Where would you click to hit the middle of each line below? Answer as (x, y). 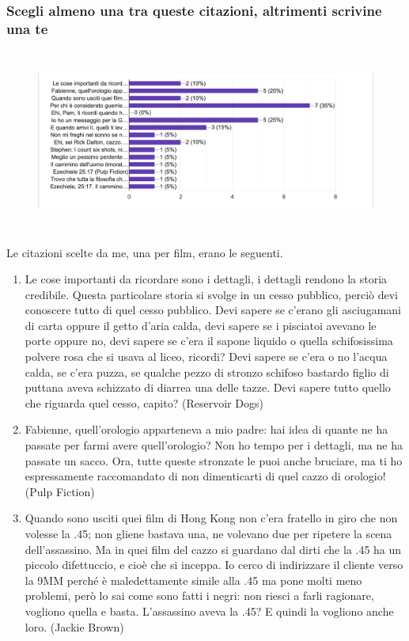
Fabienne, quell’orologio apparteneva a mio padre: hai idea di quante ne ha (206, 429)
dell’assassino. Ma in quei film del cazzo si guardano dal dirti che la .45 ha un (213, 549)
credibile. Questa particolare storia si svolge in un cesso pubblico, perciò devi (212, 294)
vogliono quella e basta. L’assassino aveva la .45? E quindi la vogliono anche (209, 611)
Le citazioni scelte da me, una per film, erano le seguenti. (145, 252)
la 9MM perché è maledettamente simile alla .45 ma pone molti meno (193, 580)
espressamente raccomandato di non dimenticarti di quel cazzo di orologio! (205, 476)
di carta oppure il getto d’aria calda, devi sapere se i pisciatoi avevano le (201, 325)
